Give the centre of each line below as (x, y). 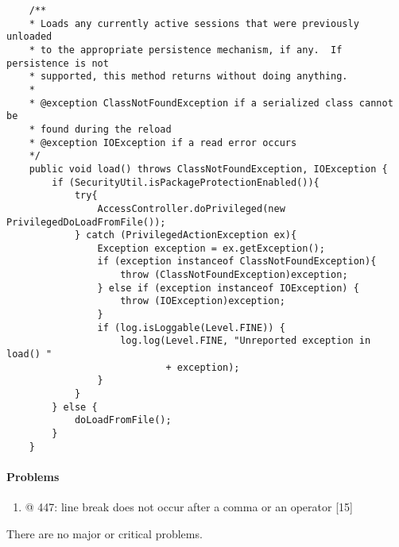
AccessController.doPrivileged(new (191, 208)
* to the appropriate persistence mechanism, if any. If (186, 50)
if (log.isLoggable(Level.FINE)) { (191, 327)
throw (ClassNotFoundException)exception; (234, 275)
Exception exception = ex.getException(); (211, 248)
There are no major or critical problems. (105, 533)
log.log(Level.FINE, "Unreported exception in (246, 341)
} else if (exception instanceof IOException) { (228, 288)
